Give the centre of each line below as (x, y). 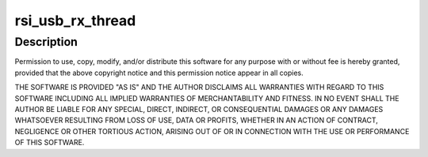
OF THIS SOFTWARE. (50, 143)
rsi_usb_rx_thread (75, 21)
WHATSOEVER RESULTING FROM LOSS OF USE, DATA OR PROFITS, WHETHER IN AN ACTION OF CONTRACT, (196, 120)
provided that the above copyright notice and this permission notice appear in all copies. (159, 73)
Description (46, 42)
